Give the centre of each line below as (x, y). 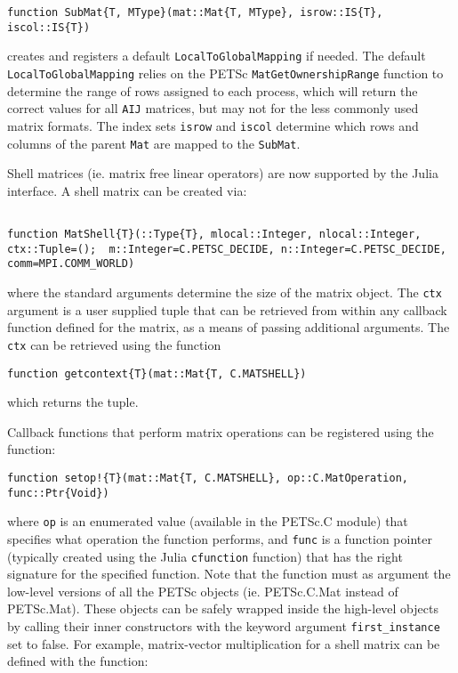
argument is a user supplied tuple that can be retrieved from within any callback (227, 309)
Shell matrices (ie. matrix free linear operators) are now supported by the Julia (223, 173)
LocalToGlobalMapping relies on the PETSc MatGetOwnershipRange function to (225, 73)
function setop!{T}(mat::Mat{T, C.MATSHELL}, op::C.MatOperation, (208, 478)
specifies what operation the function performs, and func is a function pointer (220, 538)
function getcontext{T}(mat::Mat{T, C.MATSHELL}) (157, 373)
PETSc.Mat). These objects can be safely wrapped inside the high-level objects (223, 608)
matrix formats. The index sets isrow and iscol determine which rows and (213, 125)
